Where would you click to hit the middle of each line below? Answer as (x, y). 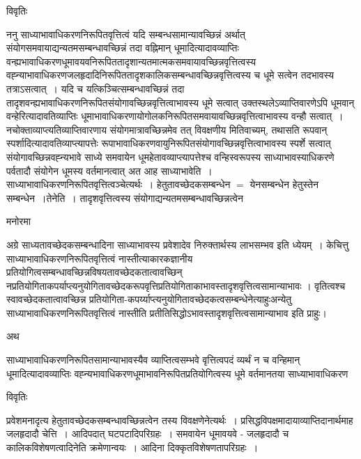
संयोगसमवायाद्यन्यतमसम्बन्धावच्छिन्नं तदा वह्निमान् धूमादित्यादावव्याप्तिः (123, 48)
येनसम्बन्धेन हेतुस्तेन (284, 184)
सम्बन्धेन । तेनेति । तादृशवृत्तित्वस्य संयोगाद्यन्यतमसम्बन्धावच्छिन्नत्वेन (125, 197)
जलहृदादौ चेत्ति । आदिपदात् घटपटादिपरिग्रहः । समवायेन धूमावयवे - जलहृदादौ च (148, 434)
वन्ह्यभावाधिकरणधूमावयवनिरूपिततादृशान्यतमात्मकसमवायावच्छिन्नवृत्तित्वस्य (131, 61)
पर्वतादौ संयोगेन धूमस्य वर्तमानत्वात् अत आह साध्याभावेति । (109, 170)
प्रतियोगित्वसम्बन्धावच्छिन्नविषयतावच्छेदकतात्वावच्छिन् (94, 272)
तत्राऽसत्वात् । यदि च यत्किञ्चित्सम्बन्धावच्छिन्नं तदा (95, 88)
